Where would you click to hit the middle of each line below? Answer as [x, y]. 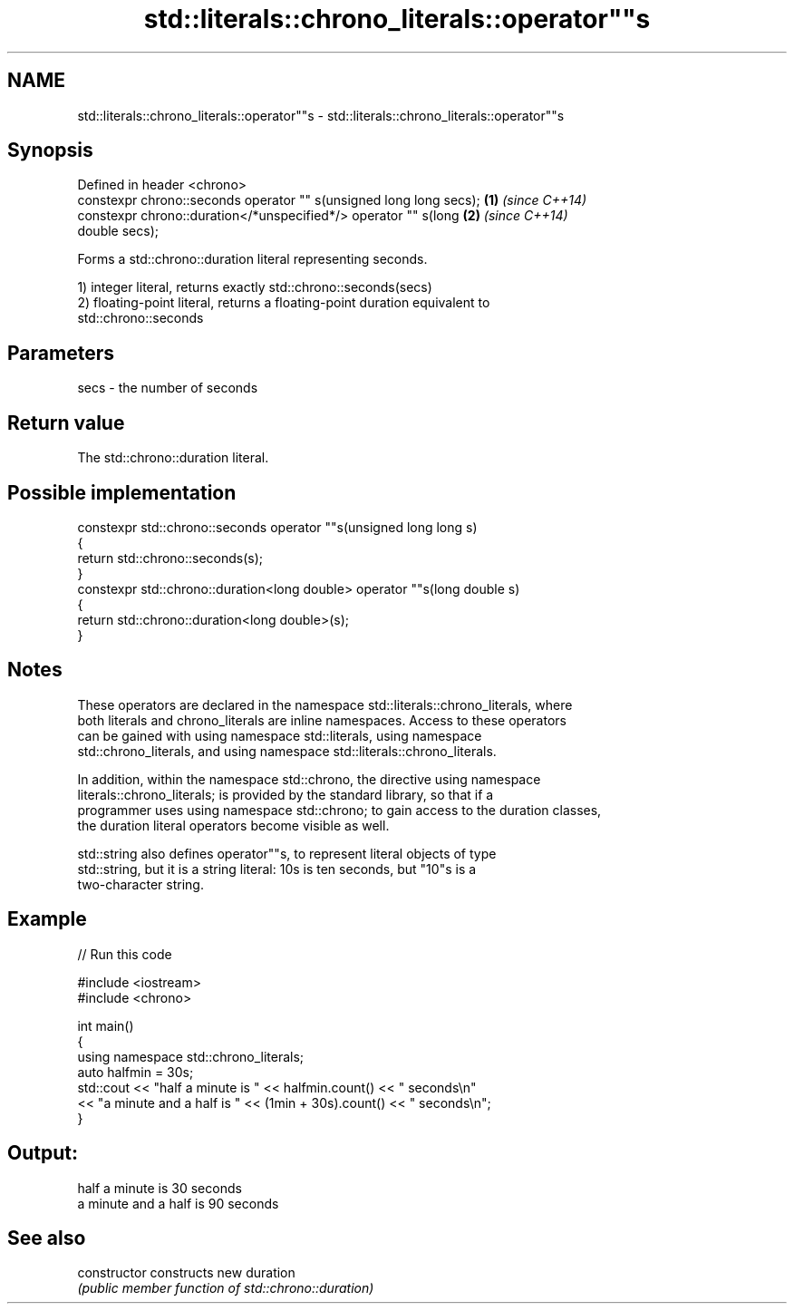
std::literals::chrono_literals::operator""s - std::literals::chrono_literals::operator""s [321, 115]
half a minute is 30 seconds [160, 1188]
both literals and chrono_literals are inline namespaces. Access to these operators [322, 720]
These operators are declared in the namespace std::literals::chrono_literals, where [325, 704]
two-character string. [140, 884]
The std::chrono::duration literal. [173, 458]
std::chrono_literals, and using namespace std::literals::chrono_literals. [287, 751]
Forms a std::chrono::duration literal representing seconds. [252, 259]
